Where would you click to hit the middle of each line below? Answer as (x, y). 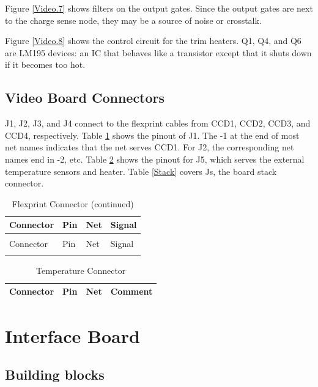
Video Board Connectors (85, 98)
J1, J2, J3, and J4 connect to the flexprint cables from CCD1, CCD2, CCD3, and (158, 123)
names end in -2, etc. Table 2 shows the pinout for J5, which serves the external (155, 159)
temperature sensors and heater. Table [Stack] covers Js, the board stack (141, 171)
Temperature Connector (81, 270)
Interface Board (72, 335)
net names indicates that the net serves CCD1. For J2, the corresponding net (150, 147)
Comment (131, 291)
